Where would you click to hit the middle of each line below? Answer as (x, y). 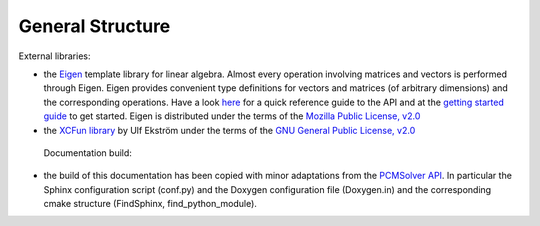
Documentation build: (87, 152)
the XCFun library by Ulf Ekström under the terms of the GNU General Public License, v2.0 (229, 130)
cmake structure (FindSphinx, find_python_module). (150, 204)
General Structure (94, 26)
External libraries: (54, 56)
